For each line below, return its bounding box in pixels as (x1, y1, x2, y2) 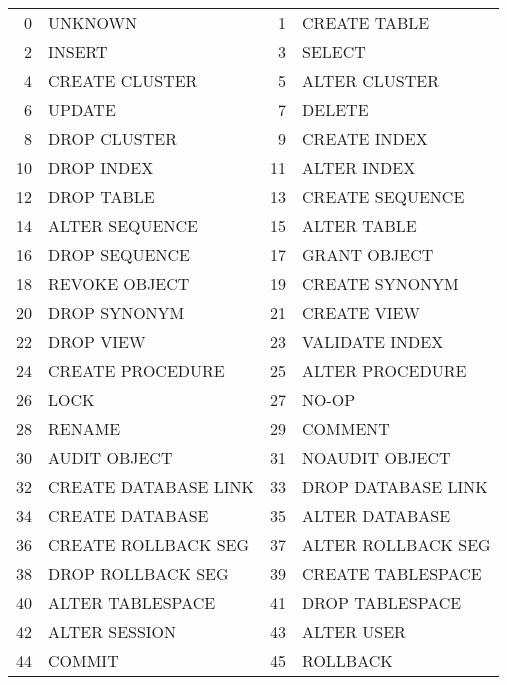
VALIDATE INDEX (302, 330, 444, 353)
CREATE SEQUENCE (302, 185, 465, 208)
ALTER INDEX (302, 156, 416, 179)
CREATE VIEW (302, 301, 420, 324)
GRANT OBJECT (302, 243, 434, 266)
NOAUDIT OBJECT (302, 446, 451, 469)
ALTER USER (302, 620, 406, 643)
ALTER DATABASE (302, 504, 451, 527)
